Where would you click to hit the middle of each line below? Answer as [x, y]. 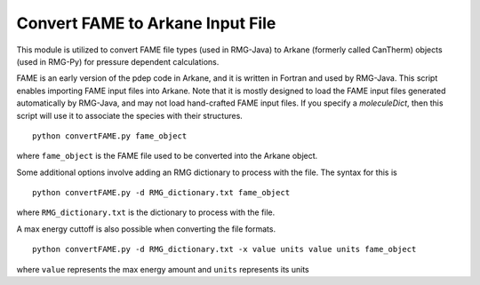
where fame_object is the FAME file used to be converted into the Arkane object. [167, 156]
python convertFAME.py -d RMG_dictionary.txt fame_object [161, 193]
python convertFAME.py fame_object [110, 136]
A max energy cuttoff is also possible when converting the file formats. [146, 229]
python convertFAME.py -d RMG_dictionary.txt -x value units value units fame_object [224, 249]
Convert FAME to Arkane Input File [146, 23]
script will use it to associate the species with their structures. [130, 115]
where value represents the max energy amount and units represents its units [163, 269]
